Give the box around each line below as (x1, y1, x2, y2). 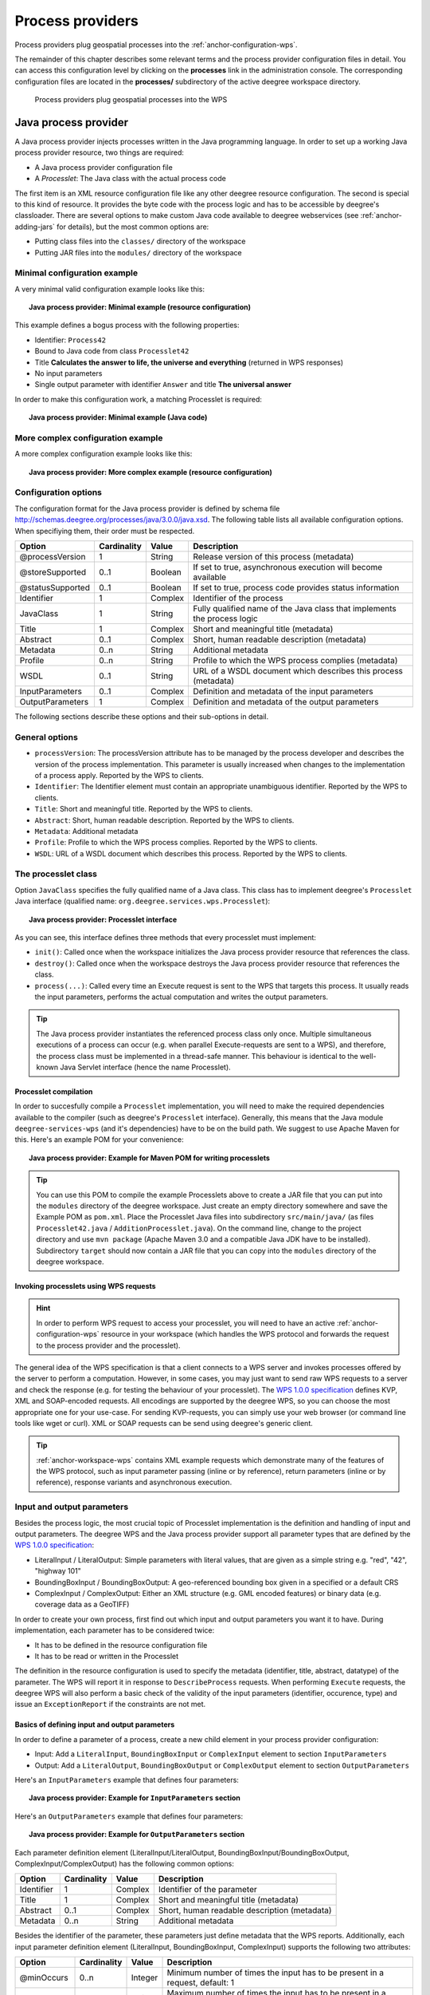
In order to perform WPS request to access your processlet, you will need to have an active (36, 1317, 335, 1328)
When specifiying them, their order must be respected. (14, 526, 195, 535)
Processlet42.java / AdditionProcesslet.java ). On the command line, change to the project (36, 1223, 362, 1233)
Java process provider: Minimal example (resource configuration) (29, 302, 251, 312)
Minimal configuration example (14, 267, 139, 279)
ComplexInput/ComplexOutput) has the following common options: (14, 1859, 234, 1868)
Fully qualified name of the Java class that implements (192, 603, 397, 614)
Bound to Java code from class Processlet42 (34, 346, 190, 356)
